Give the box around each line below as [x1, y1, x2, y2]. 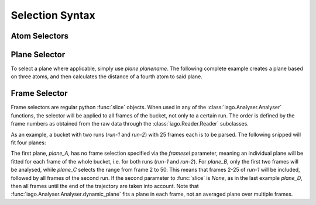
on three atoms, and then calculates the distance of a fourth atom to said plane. [11, 73, 203, 80]
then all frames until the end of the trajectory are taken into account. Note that [11, 182, 199, 189]
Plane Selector [11, 50, 66, 60]
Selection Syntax [11, 9, 96, 22]
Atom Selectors [11, 31, 69, 41]
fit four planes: [11, 139, 46, 146]
